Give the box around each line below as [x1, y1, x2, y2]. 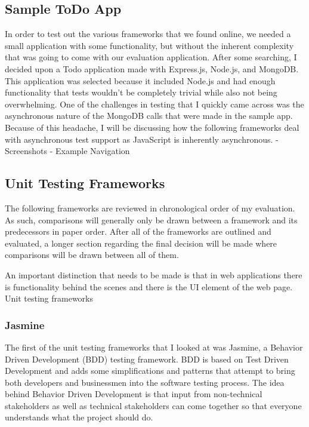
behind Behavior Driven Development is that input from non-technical [5, 388, 262, 400]
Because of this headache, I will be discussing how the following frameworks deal [5, 121, 299, 133]
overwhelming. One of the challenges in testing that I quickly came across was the [5, 97, 304, 110]
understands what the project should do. [5, 411, 153, 423]
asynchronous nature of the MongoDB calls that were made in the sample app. [5, 109, 293, 122]
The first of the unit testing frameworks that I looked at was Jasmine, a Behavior [5, 340, 303, 353]
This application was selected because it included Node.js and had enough [5, 74, 276, 87]
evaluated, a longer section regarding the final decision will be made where [5, 236, 277, 249]
